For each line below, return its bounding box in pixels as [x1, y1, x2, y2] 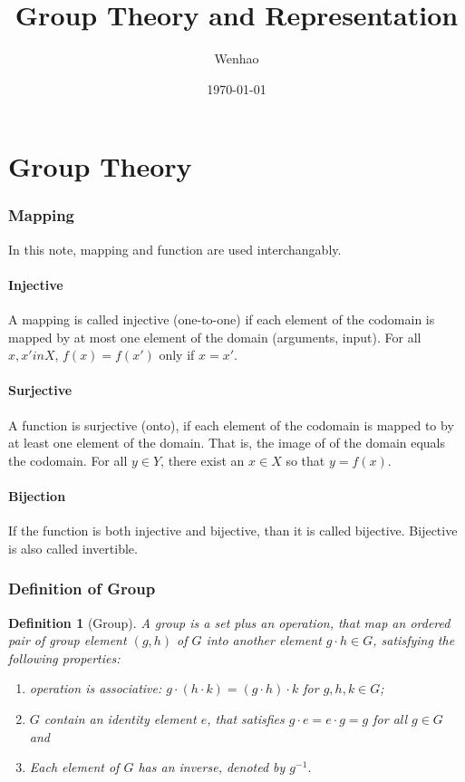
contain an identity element [44, 710, 197, 729]
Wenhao [214, 49, 259, 68]
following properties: [8, 648, 121, 667]
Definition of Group [8, 577, 156, 600]
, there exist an [160, 450, 245, 469]
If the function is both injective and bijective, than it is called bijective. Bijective [8, 521, 458, 540]
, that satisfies [207, 710, 285, 729]
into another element [206, 631, 322, 650]
